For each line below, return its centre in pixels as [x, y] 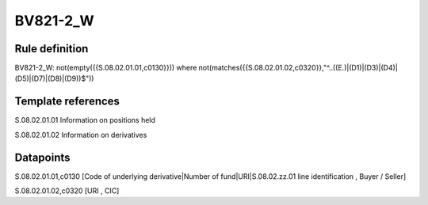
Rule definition [52, 49]
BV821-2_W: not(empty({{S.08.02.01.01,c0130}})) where [106, 68]
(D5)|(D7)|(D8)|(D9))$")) [54, 78]
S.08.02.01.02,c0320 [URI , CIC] [67, 191]
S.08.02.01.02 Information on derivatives [81, 135]
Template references [67, 102]
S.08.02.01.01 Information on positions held [85, 120]
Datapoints [42, 157]
